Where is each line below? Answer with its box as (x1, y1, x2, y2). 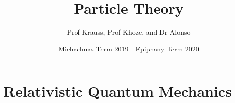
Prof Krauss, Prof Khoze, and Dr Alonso (67, 27, 191, 37)
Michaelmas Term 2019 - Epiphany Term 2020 (58, 43, 199, 53)
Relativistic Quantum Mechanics (3, 81, 232, 101)
